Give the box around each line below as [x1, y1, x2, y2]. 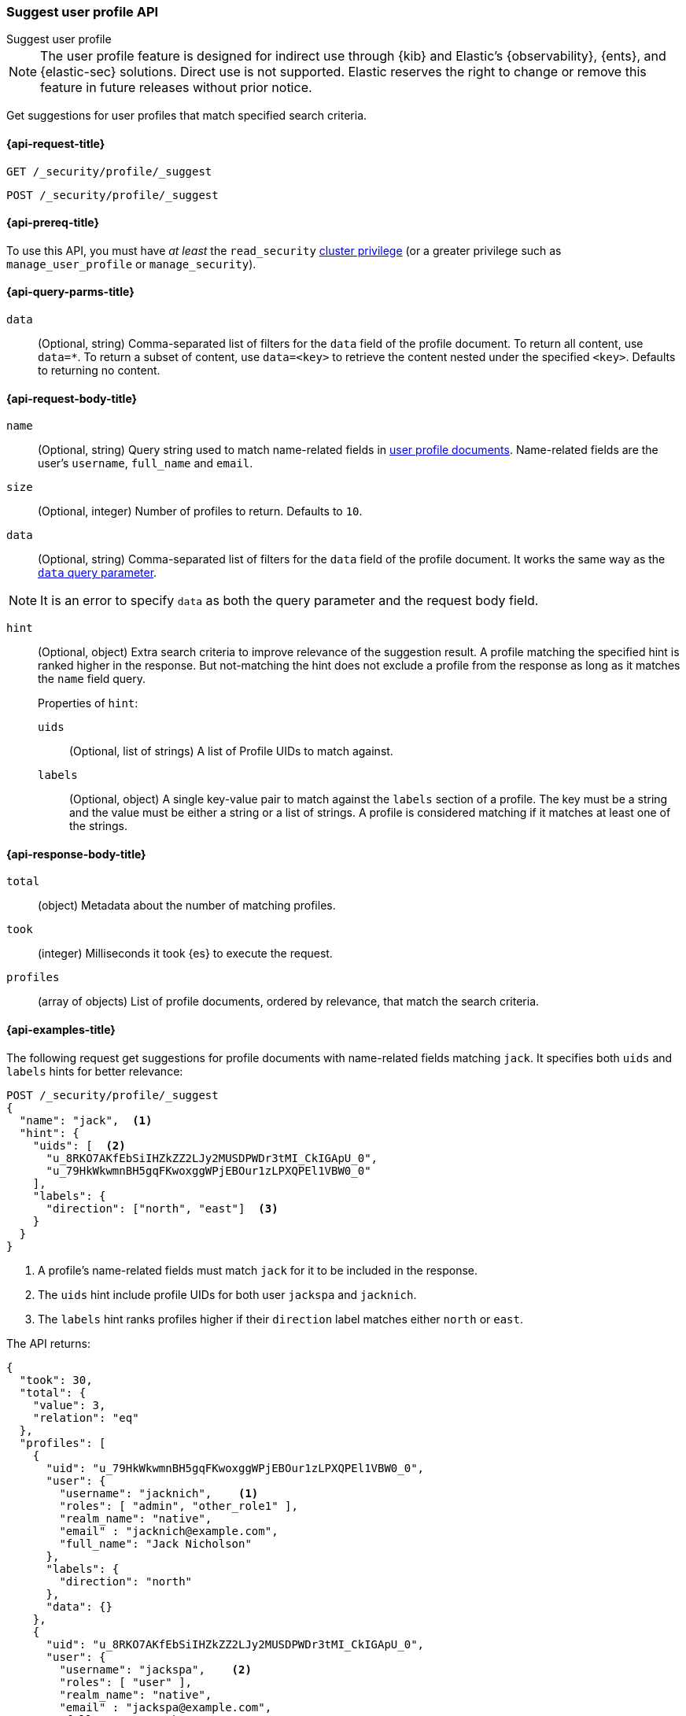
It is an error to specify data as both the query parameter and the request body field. [40, 592, 539, 609]
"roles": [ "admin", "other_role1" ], [59, 1499, 298, 1512]
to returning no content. [38, 363, 160, 378]
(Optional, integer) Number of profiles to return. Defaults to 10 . [38, 504, 363, 518]
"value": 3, [32, 1398, 106, 1412]
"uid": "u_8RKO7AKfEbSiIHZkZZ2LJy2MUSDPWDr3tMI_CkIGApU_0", [46, 1637, 425, 1651]
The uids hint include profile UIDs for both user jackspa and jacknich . [38, 1287, 417, 1301]
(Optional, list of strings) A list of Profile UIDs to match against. [69, 744, 393, 758]
